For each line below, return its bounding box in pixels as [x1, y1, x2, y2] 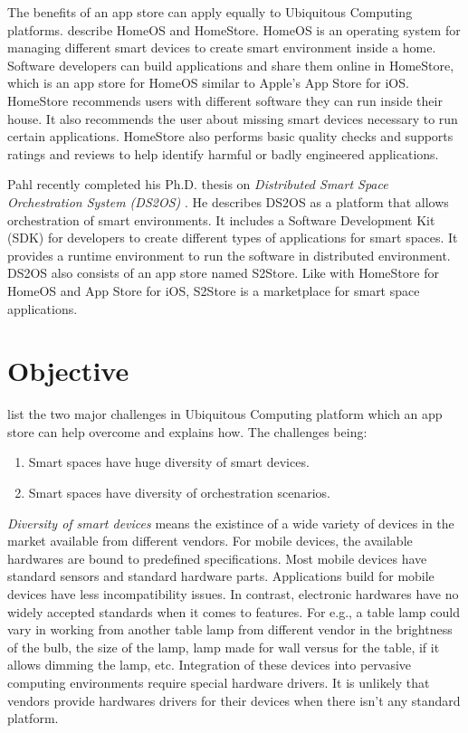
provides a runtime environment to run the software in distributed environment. [7, 245, 451, 264]
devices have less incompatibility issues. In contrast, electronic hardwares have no [7, 584, 459, 603]
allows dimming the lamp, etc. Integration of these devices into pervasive [7, 655, 412, 674]
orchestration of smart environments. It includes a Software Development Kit [7, 210, 435, 229]
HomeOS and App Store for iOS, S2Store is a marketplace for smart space [7, 281, 420, 300]
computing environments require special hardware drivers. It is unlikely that [7, 672, 430, 691]
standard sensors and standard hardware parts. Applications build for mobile [7, 566, 435, 585]
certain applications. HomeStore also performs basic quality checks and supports [7, 127, 454, 146]
